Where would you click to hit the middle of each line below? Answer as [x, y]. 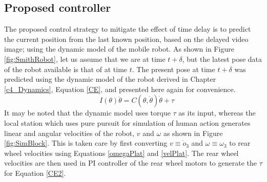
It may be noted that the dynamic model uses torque [87, 113]
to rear [240, 143]
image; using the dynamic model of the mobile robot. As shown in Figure [119, 49]
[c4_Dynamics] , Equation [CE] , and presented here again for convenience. [120, 89]
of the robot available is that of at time [66, 69]
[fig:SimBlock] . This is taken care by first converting [86, 143]
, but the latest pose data [222, 59]
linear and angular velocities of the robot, [69, 133]
